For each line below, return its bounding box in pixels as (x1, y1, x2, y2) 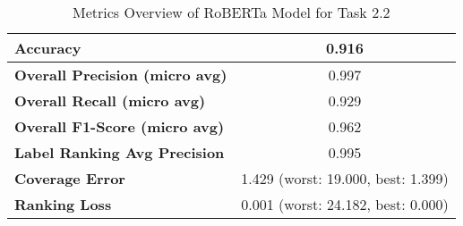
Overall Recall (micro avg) (14, 90, 206, 111)
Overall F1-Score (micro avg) (14, 116, 225, 137)
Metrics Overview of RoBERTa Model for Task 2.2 (73, 2, 390, 22)
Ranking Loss (14, 194, 112, 214)
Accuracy (14, 38, 81, 58)
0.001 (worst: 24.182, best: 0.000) (241, 194, 449, 214)
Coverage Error (14, 168, 125, 188)
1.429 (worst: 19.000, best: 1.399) (241, 168, 449, 188)
